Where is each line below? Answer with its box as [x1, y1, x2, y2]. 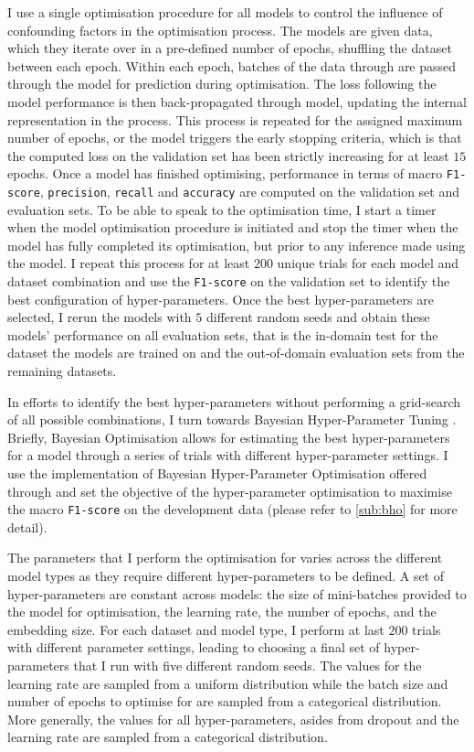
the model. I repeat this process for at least [7, 253, 250, 273]
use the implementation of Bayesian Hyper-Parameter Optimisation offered [7, 464, 427, 483]
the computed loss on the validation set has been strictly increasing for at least [7, 145, 449, 165]
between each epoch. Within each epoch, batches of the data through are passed [7, 56, 457, 75]
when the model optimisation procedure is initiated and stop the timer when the [7, 218, 458, 237]
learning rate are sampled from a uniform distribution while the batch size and [7, 673, 448, 693]
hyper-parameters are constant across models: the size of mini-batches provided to [7, 584, 467, 603]
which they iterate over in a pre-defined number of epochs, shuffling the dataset [7, 38, 452, 58]
